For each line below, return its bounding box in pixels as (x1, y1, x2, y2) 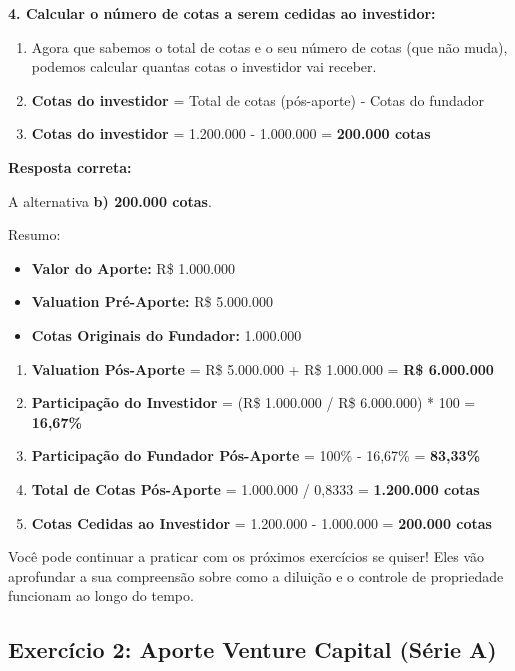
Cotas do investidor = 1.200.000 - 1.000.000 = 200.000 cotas (31, 123, 431, 144)
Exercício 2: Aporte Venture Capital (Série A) (8, 634, 497, 665)
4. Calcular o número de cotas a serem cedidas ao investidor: (8, 3, 436, 23)
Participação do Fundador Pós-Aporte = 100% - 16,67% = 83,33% (31, 445, 481, 466)
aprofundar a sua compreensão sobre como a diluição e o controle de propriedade (8, 565, 504, 586)
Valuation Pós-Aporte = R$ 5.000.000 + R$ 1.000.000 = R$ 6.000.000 (31, 358, 494, 379)
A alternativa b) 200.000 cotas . (8, 190, 212, 211)
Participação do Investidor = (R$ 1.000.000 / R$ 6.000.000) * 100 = (31, 392, 476, 413)
